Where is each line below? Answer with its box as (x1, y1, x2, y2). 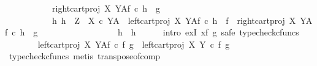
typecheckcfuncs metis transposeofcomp (9, 50, 161, 62)
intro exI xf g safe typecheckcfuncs (162, 26, 299, 38)
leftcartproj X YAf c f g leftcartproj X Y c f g (37, 37, 230, 50)
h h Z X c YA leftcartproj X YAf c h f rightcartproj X (52, 13, 296, 26)
